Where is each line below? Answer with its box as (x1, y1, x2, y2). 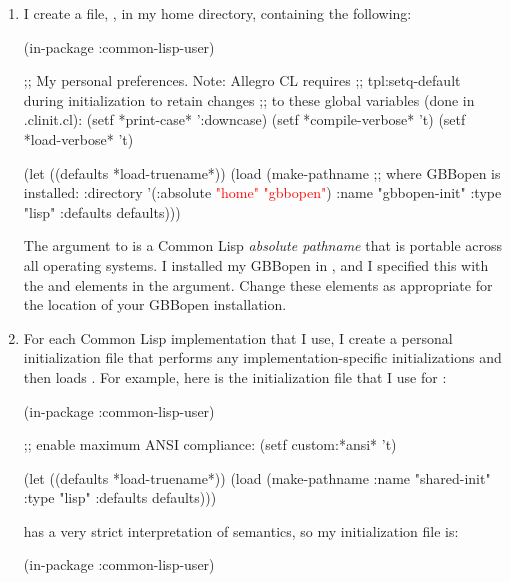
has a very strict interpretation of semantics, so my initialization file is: (23, 520, 459, 541)
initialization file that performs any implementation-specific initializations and (23, 347, 502, 368)
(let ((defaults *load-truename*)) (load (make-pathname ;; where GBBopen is (23, 162, 501, 183)
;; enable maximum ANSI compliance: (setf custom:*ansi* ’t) (23, 434, 397, 455)
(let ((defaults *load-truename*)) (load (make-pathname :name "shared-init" (23, 467, 491, 488)
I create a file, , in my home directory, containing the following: (23, 3, 412, 23)
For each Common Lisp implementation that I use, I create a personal (23, 327, 453, 348)
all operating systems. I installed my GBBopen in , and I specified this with (23, 254, 489, 275)
